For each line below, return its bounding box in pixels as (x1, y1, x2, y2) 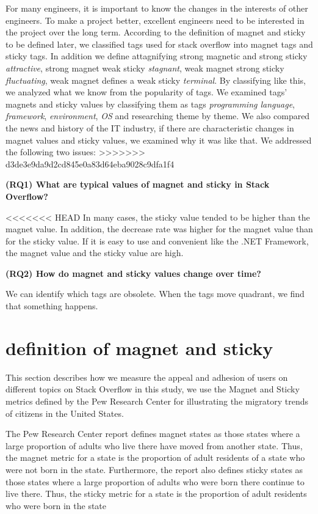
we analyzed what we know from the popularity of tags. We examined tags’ (5, 86, 287, 98)
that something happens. (5, 299, 98, 312)
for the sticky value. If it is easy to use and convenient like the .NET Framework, (5, 234, 309, 247)
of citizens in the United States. (5, 406, 124, 419)
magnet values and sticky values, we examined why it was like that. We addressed (5, 133, 312, 146)
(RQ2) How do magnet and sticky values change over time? (5, 266, 261, 279)
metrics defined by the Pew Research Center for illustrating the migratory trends (5, 394, 309, 407)
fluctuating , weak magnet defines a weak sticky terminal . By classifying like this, (5, 73, 306, 86)
